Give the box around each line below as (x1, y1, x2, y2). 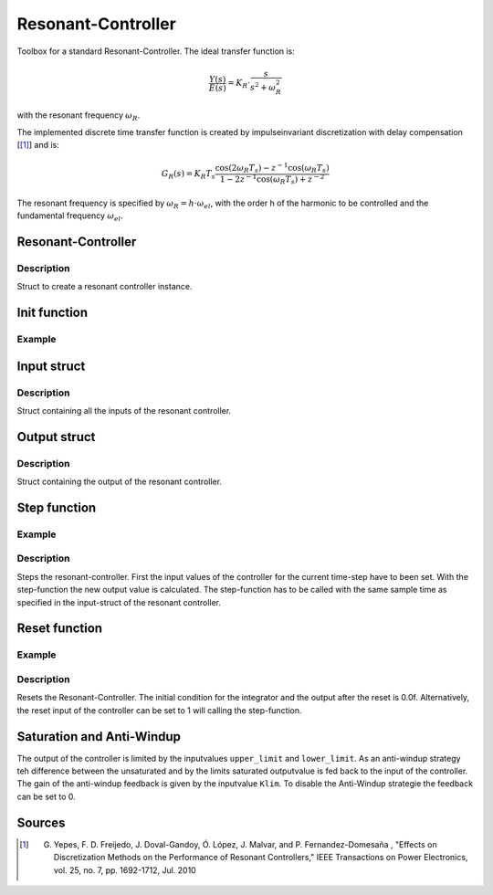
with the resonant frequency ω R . (16, 110, 141, 122)
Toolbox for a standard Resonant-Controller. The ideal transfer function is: (16, 46, 296, 57)
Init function (16, 305, 89, 321)
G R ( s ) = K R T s (161, 169, 216, 181)
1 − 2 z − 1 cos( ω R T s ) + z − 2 (219, 172, 325, 186)
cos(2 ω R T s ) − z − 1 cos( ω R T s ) (215, 161, 330, 175)
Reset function (16, 621, 103, 637)
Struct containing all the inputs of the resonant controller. (16, 405, 232, 416)
